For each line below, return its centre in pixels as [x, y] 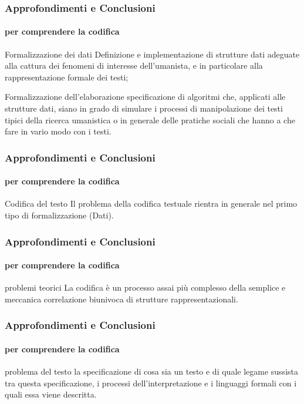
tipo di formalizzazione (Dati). [59, 215]
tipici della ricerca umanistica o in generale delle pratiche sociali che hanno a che [150, 119]
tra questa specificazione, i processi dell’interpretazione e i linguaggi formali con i [151, 383]
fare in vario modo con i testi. [58, 131]
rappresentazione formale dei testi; [67, 77]
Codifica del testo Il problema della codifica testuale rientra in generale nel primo [151, 203]
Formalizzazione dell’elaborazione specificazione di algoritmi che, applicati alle [145, 97]
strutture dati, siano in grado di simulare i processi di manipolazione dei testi [144, 108]
